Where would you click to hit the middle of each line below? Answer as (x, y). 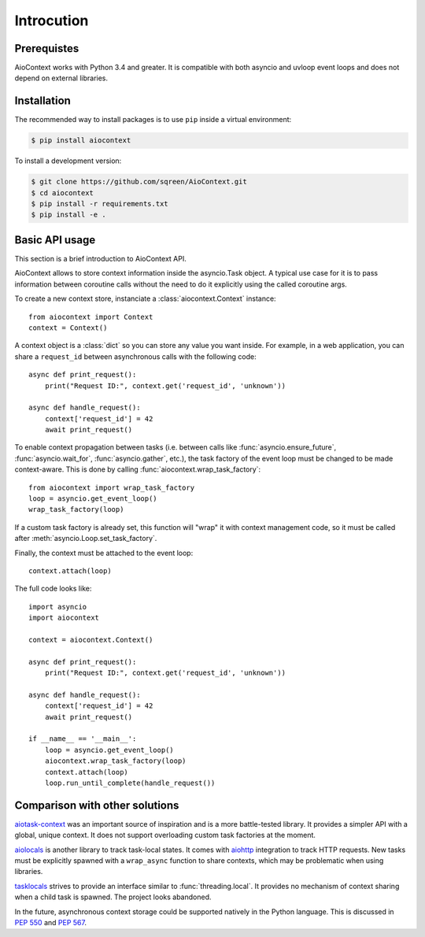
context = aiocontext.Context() (91, 639)
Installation (42, 101)
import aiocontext (64, 618)
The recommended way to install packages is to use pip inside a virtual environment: (153, 120)
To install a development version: (68, 161)
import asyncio (58, 607)
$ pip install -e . (68, 215)
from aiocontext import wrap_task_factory (112, 487)
